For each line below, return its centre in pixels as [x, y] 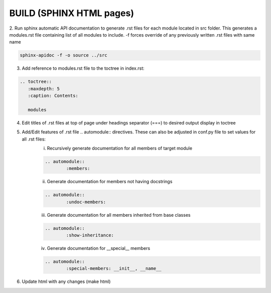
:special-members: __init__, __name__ [114, 269]
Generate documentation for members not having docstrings [110, 182]
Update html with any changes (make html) [66, 281]
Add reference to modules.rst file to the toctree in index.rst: [83, 68]
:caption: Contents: [53, 96]
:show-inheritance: [90, 235]
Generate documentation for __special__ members [99, 248]
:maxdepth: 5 [44, 89]
